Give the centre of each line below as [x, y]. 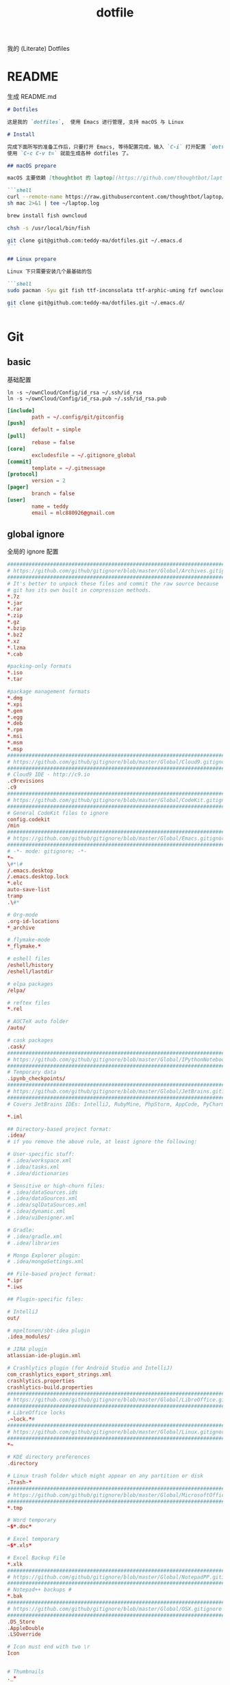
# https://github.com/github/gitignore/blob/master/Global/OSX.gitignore [115, 1609]
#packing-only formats [39, 667]
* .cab [15, 654]
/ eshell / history [30, 966]
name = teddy [50, 506]
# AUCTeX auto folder [38, 1022]
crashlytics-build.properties [50, 1387]
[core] [16, 449]
